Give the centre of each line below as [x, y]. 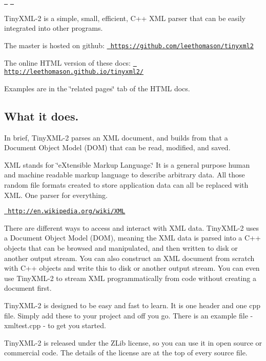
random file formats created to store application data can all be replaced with [126, 184]
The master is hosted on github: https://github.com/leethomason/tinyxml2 [129, 45]
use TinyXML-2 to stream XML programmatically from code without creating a [130, 278]
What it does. [42, 116]
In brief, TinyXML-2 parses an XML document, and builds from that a [116, 137]
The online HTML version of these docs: [68, 62]
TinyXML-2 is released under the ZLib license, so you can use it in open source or [133, 342]
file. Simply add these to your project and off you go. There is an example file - [129, 315]
